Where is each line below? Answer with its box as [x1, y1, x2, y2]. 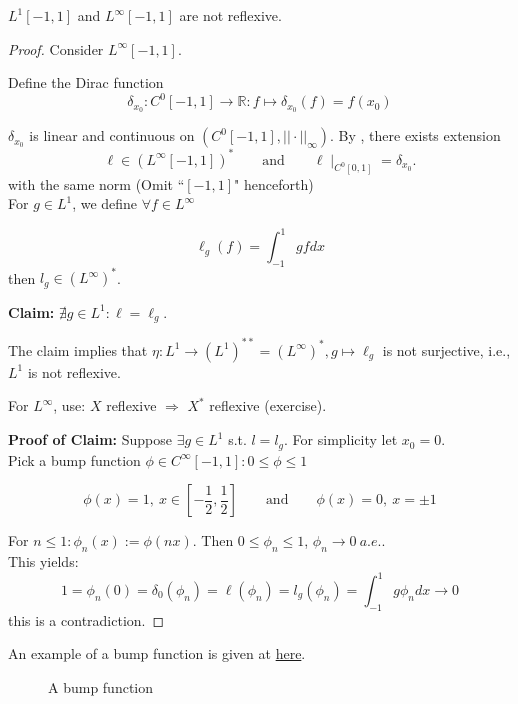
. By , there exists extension [330, 125, 501, 146]
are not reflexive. [179, 5, 282, 25]
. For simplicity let [284, 429, 398, 450]
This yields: [8, 550, 79, 571]
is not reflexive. [27, 361, 121, 382]
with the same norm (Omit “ [8, 173, 185, 194]
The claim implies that [8, 339, 148, 360]
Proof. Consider [8, 38, 104, 59]
